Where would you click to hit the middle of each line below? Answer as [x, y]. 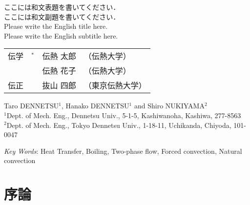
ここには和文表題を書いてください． [62, 7]
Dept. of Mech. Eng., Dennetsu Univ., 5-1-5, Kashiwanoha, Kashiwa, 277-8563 [124, 115]
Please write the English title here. [56, 26]
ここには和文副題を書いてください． [62, 16]
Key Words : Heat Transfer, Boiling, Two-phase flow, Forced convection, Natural [123, 151]
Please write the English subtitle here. [61, 35]
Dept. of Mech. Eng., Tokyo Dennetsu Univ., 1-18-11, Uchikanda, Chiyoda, [119, 125]
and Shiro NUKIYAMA [169, 106]
